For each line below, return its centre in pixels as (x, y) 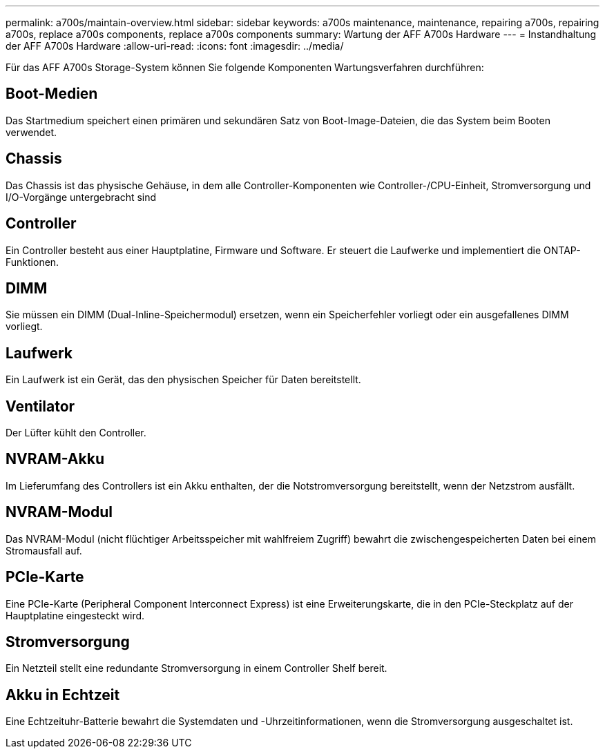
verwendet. (31, 132)
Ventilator (40, 406)
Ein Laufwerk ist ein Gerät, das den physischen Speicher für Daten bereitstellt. (183, 380)
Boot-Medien (52, 94)
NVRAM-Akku (55, 459)
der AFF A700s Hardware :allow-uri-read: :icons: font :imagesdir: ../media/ (175, 46)
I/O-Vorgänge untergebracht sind (81, 197)
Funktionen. (32, 262)
